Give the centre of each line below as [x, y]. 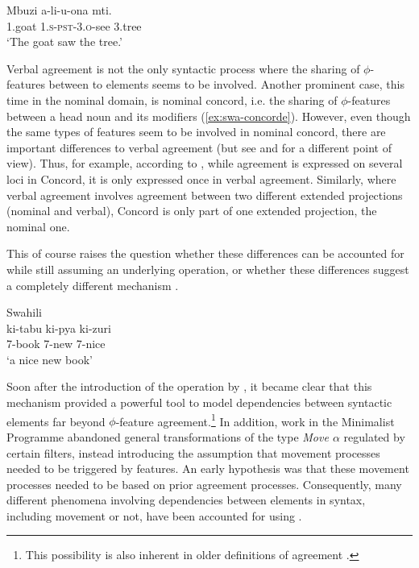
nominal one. [38, 226]
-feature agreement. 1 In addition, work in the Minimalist [255, 420]
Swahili [24, 312]
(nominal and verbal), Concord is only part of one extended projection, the [192, 211]
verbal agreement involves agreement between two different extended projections [205, 195]
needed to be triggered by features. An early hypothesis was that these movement [208, 468]
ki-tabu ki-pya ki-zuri [59, 328]
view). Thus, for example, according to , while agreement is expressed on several [205, 163]
